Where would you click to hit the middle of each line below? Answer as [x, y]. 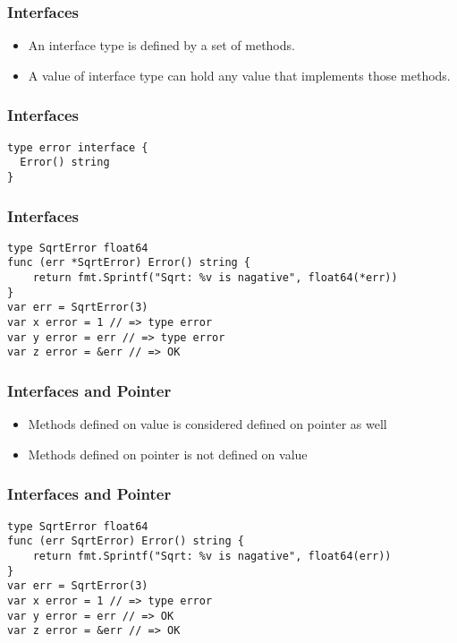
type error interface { [78, 147]
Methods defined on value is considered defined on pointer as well [207, 424]
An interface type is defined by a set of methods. [161, 45]
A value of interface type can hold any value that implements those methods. [239, 75]
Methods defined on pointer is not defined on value [168, 454]
